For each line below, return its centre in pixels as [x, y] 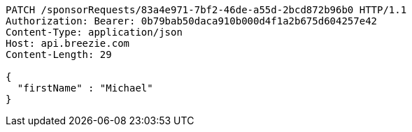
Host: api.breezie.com [68, 43]
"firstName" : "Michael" [85, 88]
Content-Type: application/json [94, 32]
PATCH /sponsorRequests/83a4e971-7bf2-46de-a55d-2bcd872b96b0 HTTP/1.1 [206, 10]
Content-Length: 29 [59, 54]
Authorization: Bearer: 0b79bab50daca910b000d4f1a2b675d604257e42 [192, 21]
